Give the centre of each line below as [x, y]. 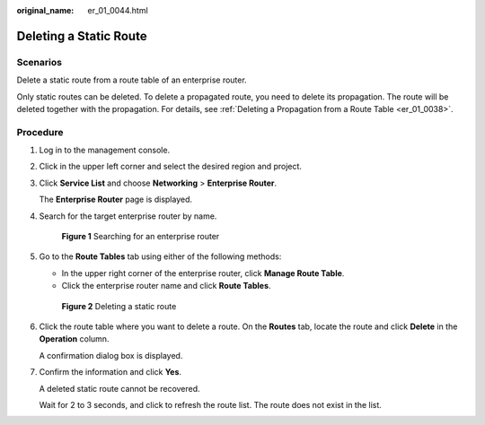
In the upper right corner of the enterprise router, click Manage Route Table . [203, 273]
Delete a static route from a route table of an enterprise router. [132, 80]
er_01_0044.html [118, 10]
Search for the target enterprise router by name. [128, 216]
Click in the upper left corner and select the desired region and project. [171, 167]
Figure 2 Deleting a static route [119, 306]
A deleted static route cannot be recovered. [120, 388]
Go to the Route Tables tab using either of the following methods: [160, 256]
